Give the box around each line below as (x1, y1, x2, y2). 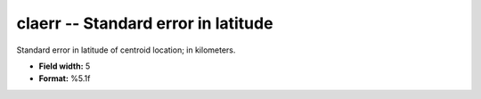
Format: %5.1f (38, 73, 91, 84)
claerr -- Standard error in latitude (16, 13, 273, 33)
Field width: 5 (38, 61, 91, 71)
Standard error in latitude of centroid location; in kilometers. (16, 45, 236, 55)
